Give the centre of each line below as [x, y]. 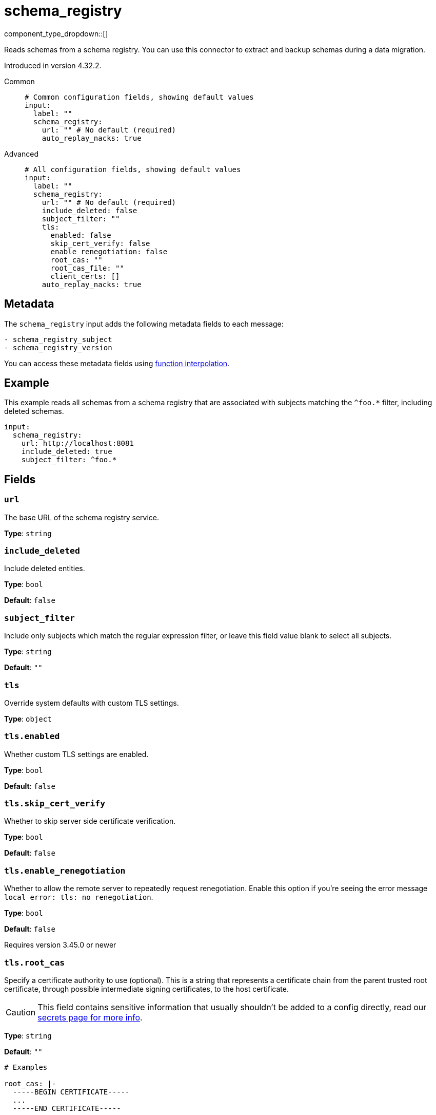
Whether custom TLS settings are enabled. [76, 754]
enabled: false [81, 235]
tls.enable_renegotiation [65, 871]
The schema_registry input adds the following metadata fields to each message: [144, 324]
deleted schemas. [34, 411]
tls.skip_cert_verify [55, 804]
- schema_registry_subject [58, 339]
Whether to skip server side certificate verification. [90, 821]
